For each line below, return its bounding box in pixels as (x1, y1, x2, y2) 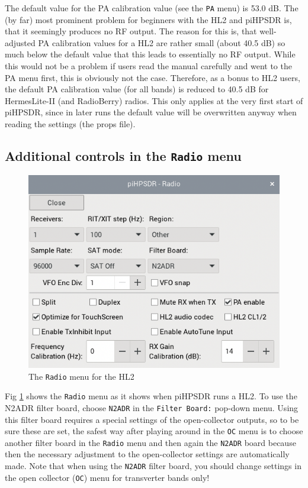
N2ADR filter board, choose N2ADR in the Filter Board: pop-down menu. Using (5, 401, 299, 413)
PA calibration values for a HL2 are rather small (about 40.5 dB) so (38, 36, 285, 49)
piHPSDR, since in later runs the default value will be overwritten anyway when (5, 106, 297, 118)
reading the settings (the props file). (5, 118, 136, 130)
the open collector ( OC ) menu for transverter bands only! (5, 471, 210, 483)
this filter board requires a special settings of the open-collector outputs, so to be (5, 413, 299, 425)
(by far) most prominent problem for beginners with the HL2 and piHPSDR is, (5, 13, 292, 25)
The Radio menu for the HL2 (28, 370, 134, 382)
